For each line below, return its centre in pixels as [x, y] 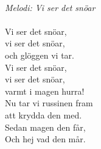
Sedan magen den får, [45, 127]
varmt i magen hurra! [45, 91]
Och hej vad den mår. [45, 139]
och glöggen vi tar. [40, 55]
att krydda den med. [44, 114]
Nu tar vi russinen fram [49, 103]
